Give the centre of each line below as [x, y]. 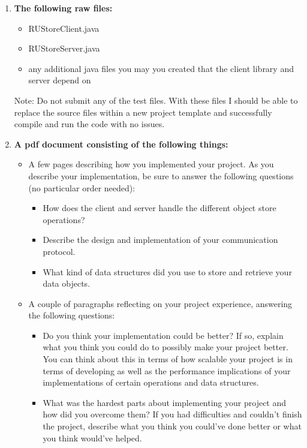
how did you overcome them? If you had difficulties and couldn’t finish [172, 414]
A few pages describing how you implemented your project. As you [151, 164]
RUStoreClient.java [64, 28]
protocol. [59, 251]
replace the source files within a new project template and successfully [143, 112]
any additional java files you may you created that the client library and [161, 68]
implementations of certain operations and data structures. [151, 382]
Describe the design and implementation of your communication [160, 240]
